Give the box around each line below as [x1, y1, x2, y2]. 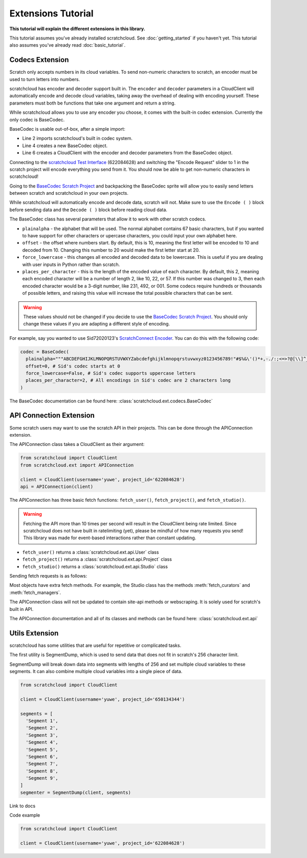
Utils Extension [9, 628, 59, 638]
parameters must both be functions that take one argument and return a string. [9, 100, 176, 106]
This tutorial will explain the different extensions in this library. [9, 26, 145, 32]
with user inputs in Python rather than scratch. [22, 261, 120, 268]
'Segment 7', [26, 761, 58, 767]
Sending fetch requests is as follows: [9, 573, 87, 579]
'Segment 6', [26, 753, 58, 760]
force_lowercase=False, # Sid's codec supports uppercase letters [26, 370, 196, 376]
